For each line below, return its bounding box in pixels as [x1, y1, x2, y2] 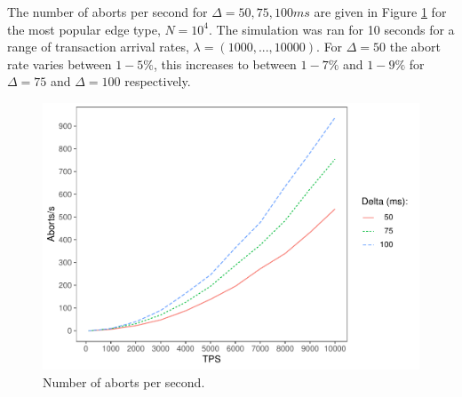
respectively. [124, 72, 191, 91]
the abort [389, 37, 441, 56]
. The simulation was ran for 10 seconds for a [209, 20, 455, 38]
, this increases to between [154, 54, 297, 73]
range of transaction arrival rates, [7, 37, 189, 56]
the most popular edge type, [7, 20, 161, 38]
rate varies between [7, 54, 112, 73]
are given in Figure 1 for [314, 3, 447, 20]
